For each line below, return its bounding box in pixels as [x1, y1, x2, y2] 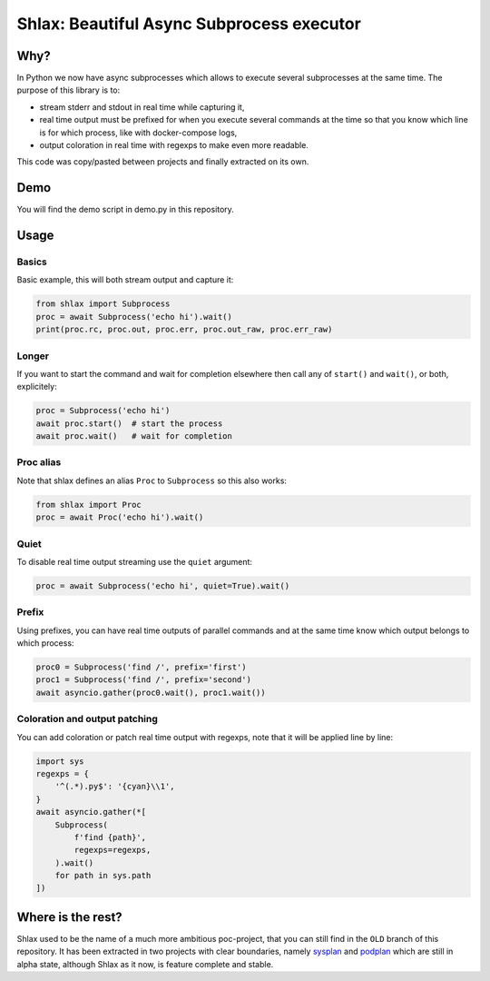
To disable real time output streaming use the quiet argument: [16, 556, 253, 567]
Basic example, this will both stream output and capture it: [16, 274, 234, 285]
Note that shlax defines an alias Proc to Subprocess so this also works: [16, 475, 288, 486]
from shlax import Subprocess [35, 299, 171, 309]
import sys [35, 756, 84, 767]
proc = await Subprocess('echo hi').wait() [35, 312, 233, 322]
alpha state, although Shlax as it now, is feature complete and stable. [16, 958, 274, 969]
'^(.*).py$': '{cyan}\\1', [54, 781, 176, 792]
